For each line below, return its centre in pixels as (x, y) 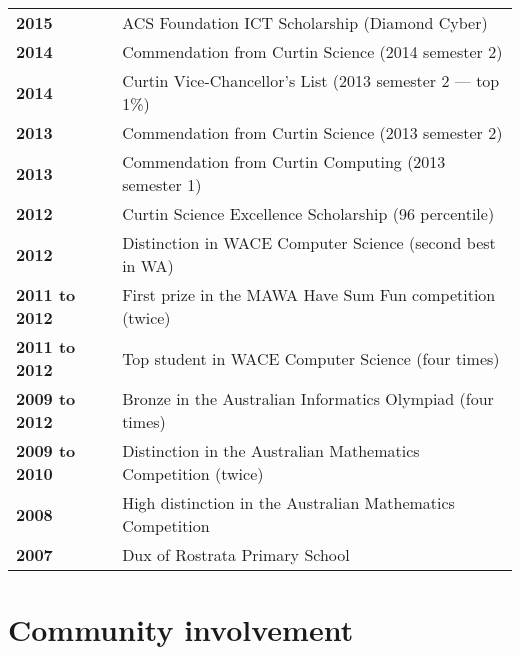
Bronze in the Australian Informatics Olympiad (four (308, 398)
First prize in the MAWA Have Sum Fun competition (309, 294)
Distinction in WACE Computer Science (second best (309, 242)
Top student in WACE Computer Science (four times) (311, 358)
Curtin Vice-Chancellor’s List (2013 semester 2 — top (311, 80)
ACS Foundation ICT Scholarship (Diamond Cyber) (305, 22)
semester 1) (162, 184)
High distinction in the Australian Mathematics (288, 502)
